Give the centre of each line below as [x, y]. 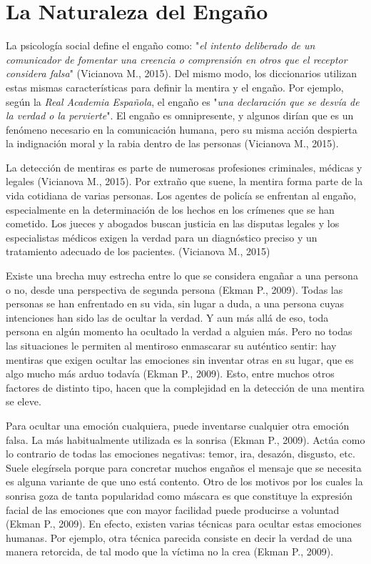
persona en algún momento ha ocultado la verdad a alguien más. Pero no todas [179, 331]
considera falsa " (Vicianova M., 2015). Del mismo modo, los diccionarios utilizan [182, 73]
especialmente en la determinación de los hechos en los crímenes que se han [170, 209]
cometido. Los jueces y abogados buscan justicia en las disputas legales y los [173, 223]
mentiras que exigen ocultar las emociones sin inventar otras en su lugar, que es [180, 359]
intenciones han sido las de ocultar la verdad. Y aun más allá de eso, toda [167, 317]
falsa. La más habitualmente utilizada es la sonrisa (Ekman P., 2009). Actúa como [185, 439]
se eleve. [24, 401]
